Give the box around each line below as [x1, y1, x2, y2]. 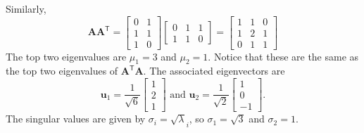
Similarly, [6, 1, 46, 15]
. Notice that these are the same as [208, 49, 359, 63]
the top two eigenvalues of [6, 63, 118, 78]
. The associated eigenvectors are [143, 63, 285, 78]
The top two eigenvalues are [6, 49, 127, 63]
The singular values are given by [6, 111, 146, 126]
